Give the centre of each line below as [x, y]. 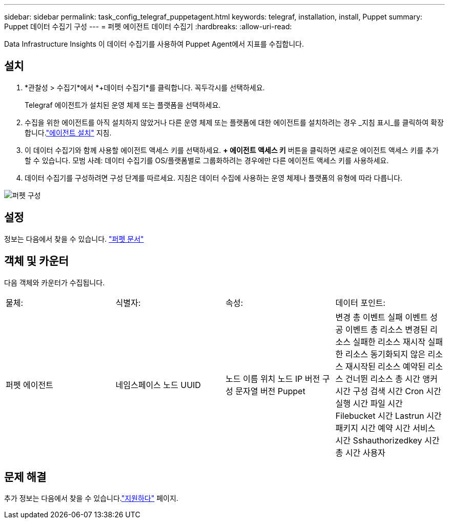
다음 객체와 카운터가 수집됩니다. [55, 282]
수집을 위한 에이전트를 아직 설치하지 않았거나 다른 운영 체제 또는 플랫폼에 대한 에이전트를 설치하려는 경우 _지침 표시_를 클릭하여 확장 [234, 122]
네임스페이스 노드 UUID [158, 385]
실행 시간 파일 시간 [369, 403]
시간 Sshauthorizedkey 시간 [387, 440]
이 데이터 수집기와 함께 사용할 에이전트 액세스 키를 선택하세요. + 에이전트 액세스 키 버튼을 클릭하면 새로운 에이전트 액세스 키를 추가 [232, 150]
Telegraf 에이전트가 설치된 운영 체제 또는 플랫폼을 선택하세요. [123, 105]
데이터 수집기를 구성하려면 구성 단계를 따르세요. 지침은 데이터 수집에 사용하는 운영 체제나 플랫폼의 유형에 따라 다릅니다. [213, 178]
